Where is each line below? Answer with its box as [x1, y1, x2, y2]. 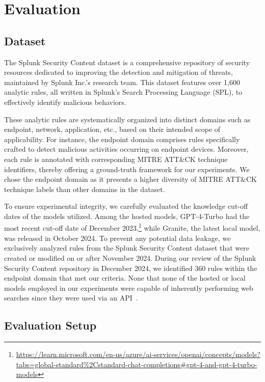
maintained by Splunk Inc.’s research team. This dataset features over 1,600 [4, 76, 240, 87]
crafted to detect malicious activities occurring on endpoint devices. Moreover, [4, 144, 249, 154]
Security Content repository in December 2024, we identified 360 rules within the [4, 262, 257, 273]
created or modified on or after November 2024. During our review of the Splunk [4, 252, 256, 263]
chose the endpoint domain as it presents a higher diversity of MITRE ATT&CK [4, 174, 257, 184]
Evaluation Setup [4, 317, 97, 333]
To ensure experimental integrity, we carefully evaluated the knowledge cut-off [4, 201, 248, 211]
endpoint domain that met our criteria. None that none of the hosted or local [4, 272, 246, 283]
